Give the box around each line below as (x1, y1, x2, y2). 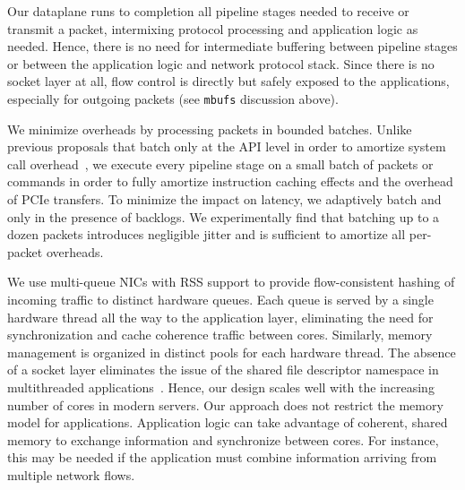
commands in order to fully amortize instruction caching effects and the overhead (7, 172, 453, 191)
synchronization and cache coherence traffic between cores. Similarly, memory (7, 325, 433, 344)
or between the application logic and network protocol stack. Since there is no (7, 54, 435, 73)
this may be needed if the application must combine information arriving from (7, 448, 437, 467)
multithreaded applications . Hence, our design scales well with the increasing (7, 377, 435, 396)
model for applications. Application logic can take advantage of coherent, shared (7, 413, 448, 432)
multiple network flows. (7, 465, 135, 484)
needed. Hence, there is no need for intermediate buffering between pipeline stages (7, 37, 458, 56)
